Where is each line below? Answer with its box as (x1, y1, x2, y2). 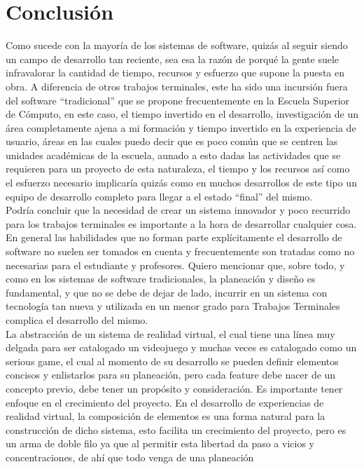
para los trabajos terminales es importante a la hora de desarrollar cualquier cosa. (6, 216, 357, 231)
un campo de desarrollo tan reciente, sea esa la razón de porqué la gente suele (6, 51, 339, 66)
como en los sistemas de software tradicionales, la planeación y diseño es (6, 271, 316, 286)
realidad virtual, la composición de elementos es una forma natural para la (6, 409, 325, 423)
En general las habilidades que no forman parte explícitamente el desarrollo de (6, 230, 342, 245)
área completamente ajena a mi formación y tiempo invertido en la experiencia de (6, 120, 356, 135)
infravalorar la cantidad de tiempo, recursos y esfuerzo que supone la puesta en (6, 65, 345, 80)
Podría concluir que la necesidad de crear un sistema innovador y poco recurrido (6, 203, 351, 217)
